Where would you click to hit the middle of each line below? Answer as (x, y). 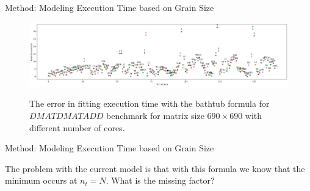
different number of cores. (77, 127)
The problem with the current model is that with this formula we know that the (155, 168)
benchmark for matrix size (155, 116)
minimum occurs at (41, 180)
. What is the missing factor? (160, 180)
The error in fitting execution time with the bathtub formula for (150, 103)
